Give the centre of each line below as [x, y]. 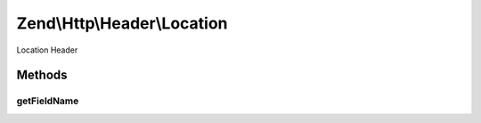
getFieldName [48, 101]
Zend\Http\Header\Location [122, 23]
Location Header [47, 50]
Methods [42, 75]
